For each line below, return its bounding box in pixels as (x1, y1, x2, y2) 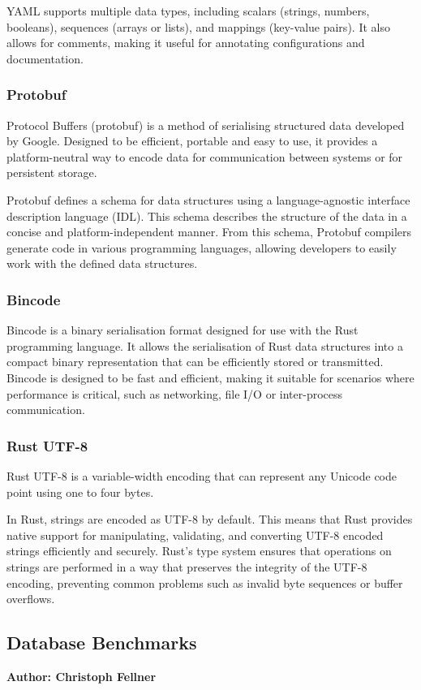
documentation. (6, 50, 84, 67)
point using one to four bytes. (6, 483, 154, 500)
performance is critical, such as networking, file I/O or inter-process (6, 385, 343, 402)
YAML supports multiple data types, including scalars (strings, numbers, (6, 2, 370, 19)
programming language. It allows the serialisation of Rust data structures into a (6, 337, 403, 354)
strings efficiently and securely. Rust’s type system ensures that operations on (6, 542, 392, 559)
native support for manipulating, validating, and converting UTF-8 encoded (6, 526, 384, 543)
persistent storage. (6, 164, 97, 181)
